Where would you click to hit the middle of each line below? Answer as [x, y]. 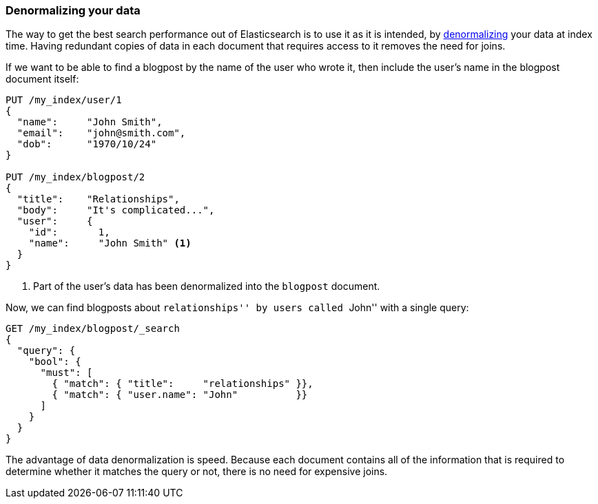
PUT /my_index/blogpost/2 [75, 177]
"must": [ [66, 373]
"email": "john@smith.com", [101, 133]
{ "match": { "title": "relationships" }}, [183, 384]
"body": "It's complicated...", [116, 210]
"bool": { [55, 362]
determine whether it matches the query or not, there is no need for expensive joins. [197, 472]
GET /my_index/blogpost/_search [93, 329]
